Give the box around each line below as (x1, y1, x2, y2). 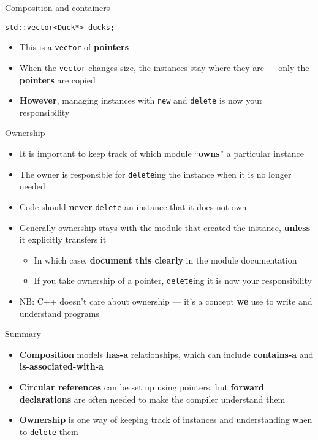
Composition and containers (5, 1, 110, 13)
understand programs (19, 306, 99, 319)
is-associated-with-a (19, 360, 104, 373)
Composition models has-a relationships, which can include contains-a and (19, 347, 314, 360)
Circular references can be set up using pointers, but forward (19, 380, 264, 393)
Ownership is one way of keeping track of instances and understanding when (19, 413, 312, 426)
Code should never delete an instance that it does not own (19, 200, 247, 213)
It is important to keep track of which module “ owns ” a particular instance (19, 147, 304, 159)
